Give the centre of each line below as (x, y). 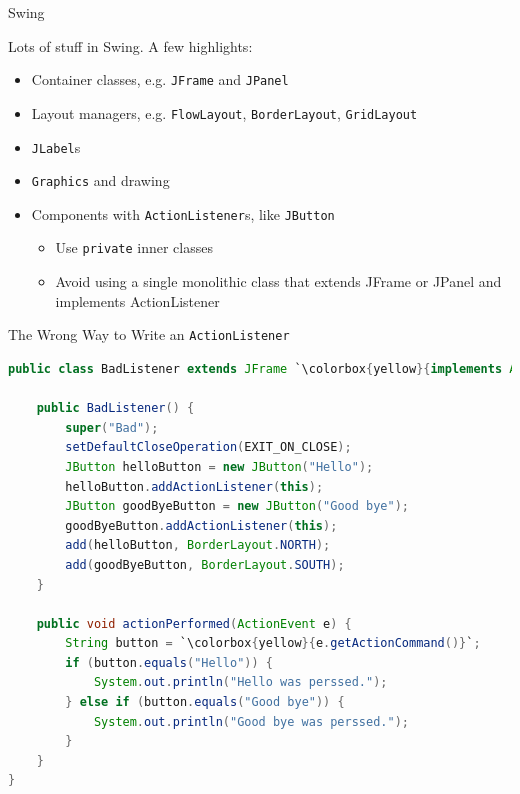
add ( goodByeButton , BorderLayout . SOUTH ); (205, 564)
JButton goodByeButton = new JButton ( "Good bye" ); (237, 506)
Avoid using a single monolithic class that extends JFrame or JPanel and (278, 281)
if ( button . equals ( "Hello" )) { (169, 662)
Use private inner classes (134, 247)
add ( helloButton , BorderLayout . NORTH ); (198, 545)
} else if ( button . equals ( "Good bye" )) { (205, 702)
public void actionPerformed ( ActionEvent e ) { (194, 623)
